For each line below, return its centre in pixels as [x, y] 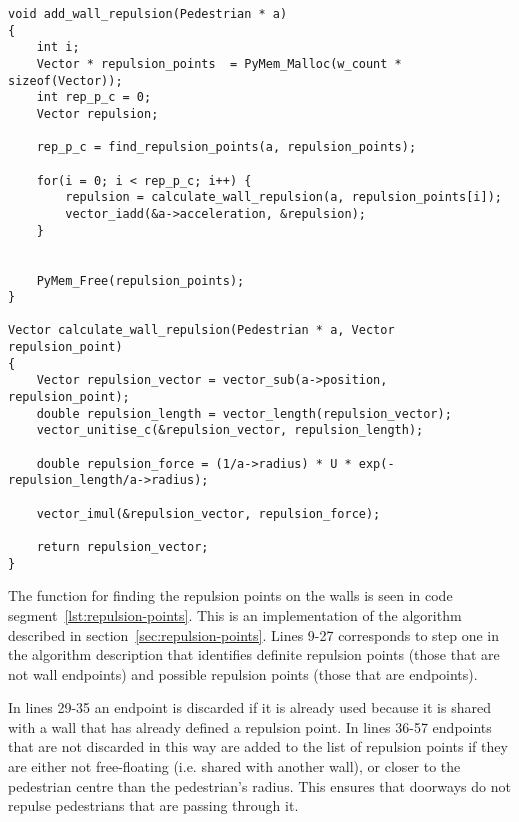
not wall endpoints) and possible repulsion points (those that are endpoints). [243, 673]
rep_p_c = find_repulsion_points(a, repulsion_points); [226, 147]
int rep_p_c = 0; [94, 97]
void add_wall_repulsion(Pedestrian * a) [148, 14]
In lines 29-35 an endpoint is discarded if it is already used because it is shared [249, 707]
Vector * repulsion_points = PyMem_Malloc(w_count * [219, 63]
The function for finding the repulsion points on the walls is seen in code [230, 595]
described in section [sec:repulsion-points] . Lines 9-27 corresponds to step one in [254, 634]
